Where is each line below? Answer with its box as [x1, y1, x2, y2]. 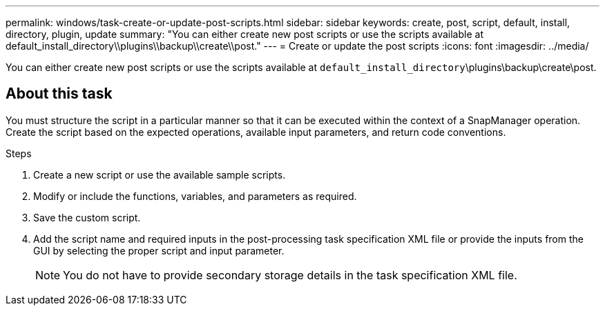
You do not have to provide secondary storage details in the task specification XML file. [63, 268, 517, 282]
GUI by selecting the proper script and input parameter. [33, 244, 285, 257]
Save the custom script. [33, 211, 141, 223]
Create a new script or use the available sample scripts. [33, 168, 286, 181]
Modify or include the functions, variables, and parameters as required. [33, 190, 357, 202]
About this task [6, 85, 113, 103]
